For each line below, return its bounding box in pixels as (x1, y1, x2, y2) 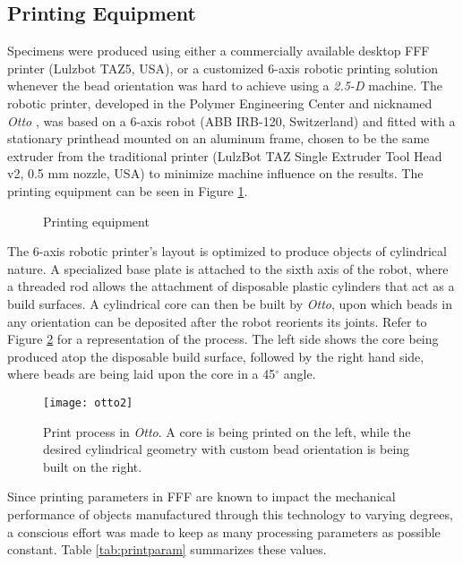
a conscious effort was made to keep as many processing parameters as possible (7, 522, 441, 541)
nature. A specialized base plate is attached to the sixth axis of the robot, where (7, 259, 449, 278)
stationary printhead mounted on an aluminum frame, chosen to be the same (7, 129, 430, 148)
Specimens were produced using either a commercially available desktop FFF (7, 41, 430, 60)
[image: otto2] (43, 396, 133, 409)
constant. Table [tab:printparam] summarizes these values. (7, 540, 327, 559)
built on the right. (43, 457, 142, 475)
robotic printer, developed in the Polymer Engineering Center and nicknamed (7, 93, 433, 112)
